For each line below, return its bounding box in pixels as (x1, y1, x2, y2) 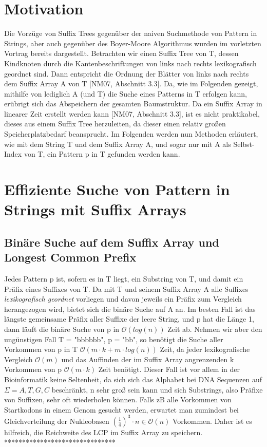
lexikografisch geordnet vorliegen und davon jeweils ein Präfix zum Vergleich (4, 293, 242, 304)
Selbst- (233, 138, 255, 149)
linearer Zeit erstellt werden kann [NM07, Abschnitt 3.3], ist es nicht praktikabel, (4, 108, 260, 119)
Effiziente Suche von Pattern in (4, 179, 230, 200)
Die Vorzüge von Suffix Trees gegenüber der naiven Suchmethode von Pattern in (4, 28, 257, 39)
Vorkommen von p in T (4, 344, 78, 355)
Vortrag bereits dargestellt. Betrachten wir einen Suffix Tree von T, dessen (4, 48, 239, 59)
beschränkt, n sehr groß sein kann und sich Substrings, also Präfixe (51, 384, 263, 395)
